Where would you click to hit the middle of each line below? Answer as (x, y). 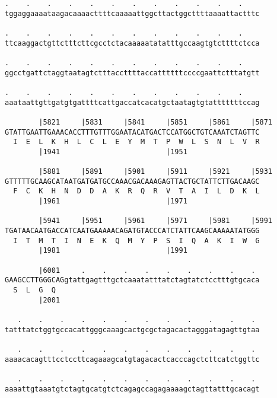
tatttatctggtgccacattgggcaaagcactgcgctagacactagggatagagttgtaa (132, 329)
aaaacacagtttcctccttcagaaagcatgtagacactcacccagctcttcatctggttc (132, 359)
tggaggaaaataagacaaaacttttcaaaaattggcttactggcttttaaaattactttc (132, 13)
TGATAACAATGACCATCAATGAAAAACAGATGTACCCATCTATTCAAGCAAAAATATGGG (132, 231)
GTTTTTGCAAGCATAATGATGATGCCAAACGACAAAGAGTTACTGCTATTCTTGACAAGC (132, 181)
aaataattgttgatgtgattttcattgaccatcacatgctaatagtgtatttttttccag (132, 102)
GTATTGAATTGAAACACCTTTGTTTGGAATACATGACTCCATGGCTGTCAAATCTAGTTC (132, 132)
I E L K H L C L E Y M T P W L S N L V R (136, 142)
